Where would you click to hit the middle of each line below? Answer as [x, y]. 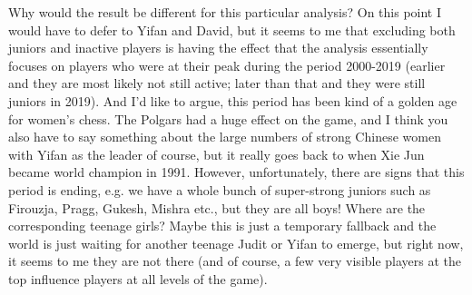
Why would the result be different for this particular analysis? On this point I [225, 12]
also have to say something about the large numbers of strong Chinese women [225, 137]
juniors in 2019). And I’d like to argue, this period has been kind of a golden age [233, 100]
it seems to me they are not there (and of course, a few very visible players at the [235, 261]
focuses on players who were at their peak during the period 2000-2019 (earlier [227, 65]
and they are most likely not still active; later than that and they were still [217, 83]
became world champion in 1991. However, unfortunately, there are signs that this [236, 172]
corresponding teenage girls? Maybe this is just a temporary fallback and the [222, 226]
